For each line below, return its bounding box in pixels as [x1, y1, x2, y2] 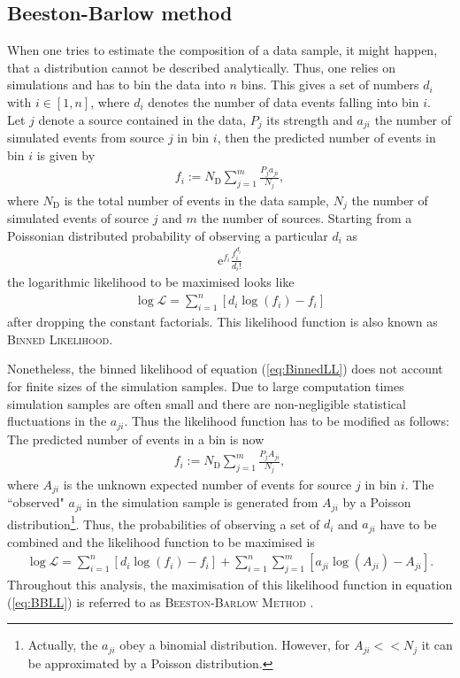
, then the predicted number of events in [217, 128, 436, 147]
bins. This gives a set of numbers [241, 75, 419, 94]
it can [421, 636, 453, 654]
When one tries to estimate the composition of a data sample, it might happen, [7, 41, 438, 59]
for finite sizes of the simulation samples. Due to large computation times [7, 376, 404, 395]
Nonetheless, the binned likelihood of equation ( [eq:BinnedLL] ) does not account [7, 359, 443, 378]
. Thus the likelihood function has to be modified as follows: [124, 412, 449, 430]
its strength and [266, 110, 353, 128]
